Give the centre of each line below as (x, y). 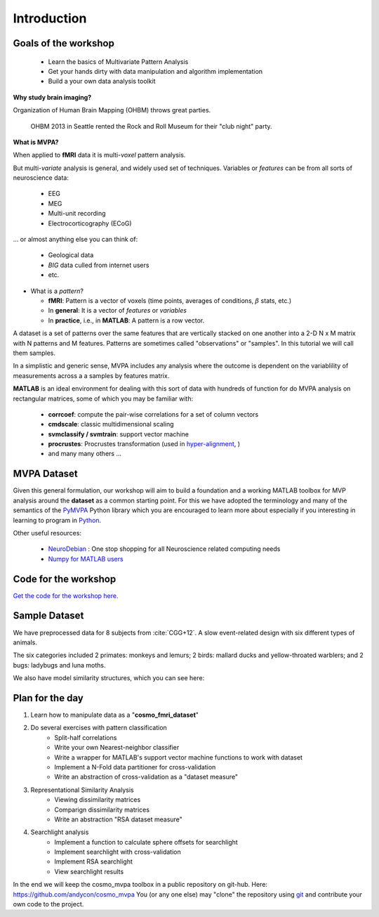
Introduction (50, 18)
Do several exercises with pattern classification (99, 728)
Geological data (71, 255)
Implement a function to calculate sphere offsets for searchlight (146, 842)
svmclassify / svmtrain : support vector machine (119, 434)
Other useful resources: (47, 533)
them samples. (34, 353)
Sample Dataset (48, 616)
